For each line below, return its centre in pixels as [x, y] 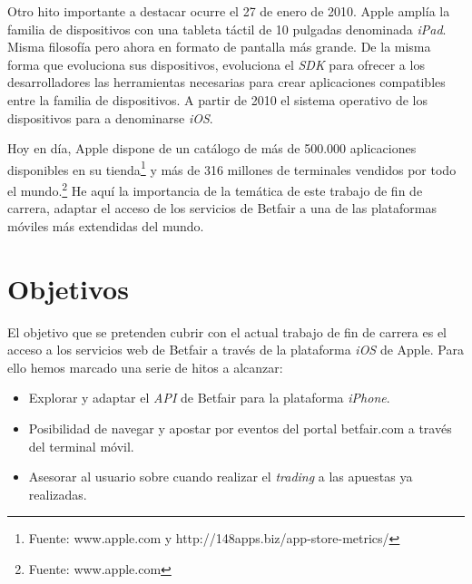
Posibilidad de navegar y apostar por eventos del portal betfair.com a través [240, 428]
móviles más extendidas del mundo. [106, 225]
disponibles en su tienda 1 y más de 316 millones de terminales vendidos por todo [232, 168]
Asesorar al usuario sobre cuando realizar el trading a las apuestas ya [221, 477]
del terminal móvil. [81, 446]
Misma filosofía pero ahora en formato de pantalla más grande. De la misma [219, 47]
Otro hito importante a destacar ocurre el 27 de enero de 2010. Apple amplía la [229, 11]
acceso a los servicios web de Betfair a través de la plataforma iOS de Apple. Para [236, 350]
